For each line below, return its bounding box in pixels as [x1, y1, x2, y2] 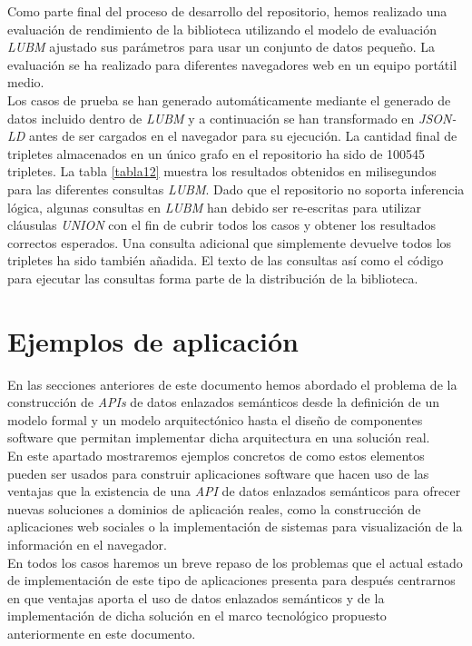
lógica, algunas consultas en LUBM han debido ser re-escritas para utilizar [7, 197, 422, 216]
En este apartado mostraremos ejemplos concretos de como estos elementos [7, 446, 425, 464]
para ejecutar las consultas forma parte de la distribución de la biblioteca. [7, 268, 418, 287]
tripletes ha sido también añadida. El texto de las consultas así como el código [7, 251, 444, 270]
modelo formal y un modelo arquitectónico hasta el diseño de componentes [7, 410, 423, 429]
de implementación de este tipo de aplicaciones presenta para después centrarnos [7, 571, 456, 590]
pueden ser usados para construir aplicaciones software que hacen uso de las [7, 463, 429, 482]
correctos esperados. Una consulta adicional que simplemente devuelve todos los [7, 233, 452, 252]
